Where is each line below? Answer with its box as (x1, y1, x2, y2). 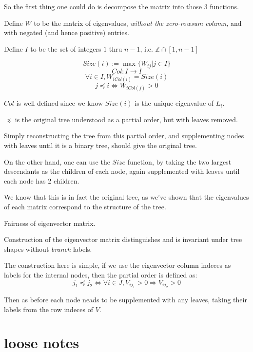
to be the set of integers (30, 43, 101, 54)
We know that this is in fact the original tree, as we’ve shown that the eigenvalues (4, 192, 249, 202)
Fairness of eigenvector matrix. (4, 218, 96, 228)
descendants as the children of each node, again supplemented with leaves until (4, 166, 240, 176)
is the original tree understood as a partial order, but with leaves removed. (15, 114, 238, 124)
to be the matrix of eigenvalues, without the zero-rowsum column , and (34, 18, 242, 28)
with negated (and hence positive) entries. (4, 27, 129, 37)
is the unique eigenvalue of (135, 98, 214, 108)
